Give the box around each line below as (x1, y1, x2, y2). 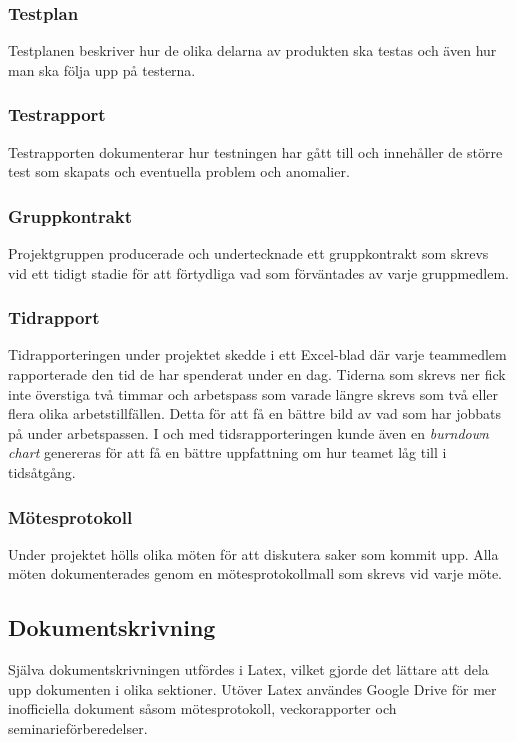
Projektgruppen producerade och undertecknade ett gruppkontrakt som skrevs (8, 243, 489, 264)
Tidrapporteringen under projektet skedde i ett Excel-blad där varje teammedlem (8, 344, 507, 365)
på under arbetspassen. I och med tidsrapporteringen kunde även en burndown (8, 422, 489, 443)
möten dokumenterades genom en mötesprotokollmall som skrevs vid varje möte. (8, 563, 502, 584)
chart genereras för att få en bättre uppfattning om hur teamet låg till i (8, 442, 447, 463)
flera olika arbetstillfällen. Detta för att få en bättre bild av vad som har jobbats (8, 403, 501, 424)
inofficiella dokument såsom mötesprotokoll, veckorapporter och (8, 698, 397, 719)
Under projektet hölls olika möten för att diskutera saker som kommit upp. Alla (8, 543, 499, 564)
